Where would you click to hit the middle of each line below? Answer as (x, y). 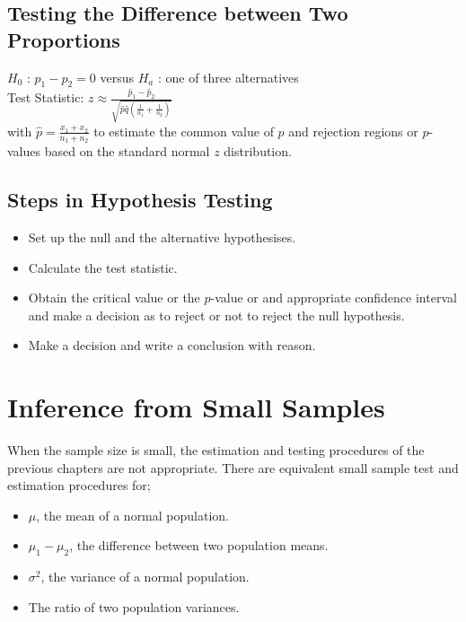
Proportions (64, 39)
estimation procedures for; (79, 485)
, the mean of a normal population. (132, 515)
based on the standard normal (127, 151)
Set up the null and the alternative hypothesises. (162, 237)
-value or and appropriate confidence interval (334, 298)
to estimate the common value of (184, 131)
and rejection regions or (353, 131)
